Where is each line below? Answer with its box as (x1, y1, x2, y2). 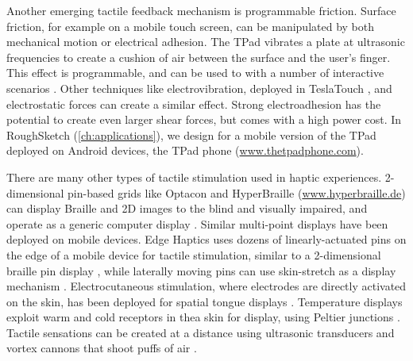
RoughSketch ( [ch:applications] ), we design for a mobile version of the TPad (6, 126, 376, 143)
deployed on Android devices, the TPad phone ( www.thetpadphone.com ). (6, 142, 364, 159)
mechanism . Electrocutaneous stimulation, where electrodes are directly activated (6, 278, 407, 294)
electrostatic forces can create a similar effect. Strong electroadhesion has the (6, 95, 381, 112)
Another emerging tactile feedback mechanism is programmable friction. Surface (6, 2, 396, 18)
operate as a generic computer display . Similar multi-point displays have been (6, 215, 388, 232)
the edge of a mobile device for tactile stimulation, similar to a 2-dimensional (6, 246, 381, 263)
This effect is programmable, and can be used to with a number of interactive (6, 64, 384, 81)
